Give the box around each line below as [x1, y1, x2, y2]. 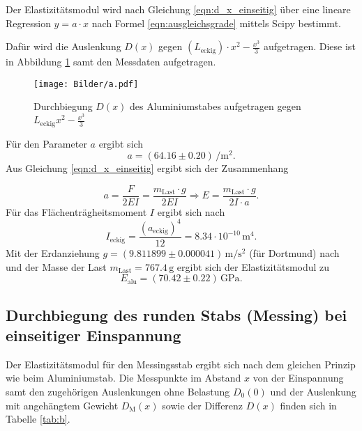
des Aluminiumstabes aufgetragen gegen [130, 99, 301, 113]
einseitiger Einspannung [6, 324, 181, 345]
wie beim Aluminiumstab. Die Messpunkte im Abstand [6, 370, 241, 385]
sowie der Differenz [162, 398, 243, 412]
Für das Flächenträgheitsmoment [6, 204, 147, 219]
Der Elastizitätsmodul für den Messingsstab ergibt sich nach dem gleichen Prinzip [6, 356, 356, 371]
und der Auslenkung [270, 384, 356, 398]
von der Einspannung [252, 370, 344, 385]
